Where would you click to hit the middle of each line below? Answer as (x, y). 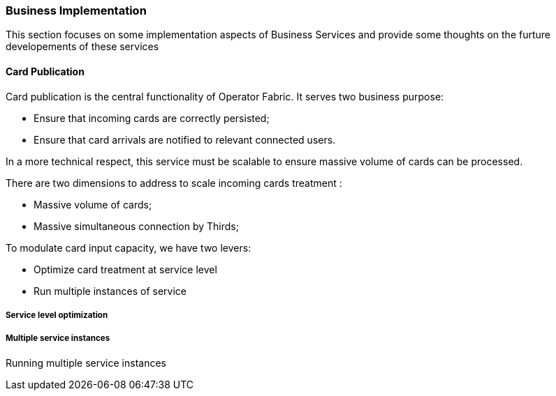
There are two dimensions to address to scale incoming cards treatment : (174, 183)
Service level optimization (57, 315)
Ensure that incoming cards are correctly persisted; (152, 118)
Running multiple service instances (86, 363)
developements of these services (82, 47)
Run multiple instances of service (110, 291)
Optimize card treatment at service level (125, 269)
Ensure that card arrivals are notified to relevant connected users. (185, 139)
